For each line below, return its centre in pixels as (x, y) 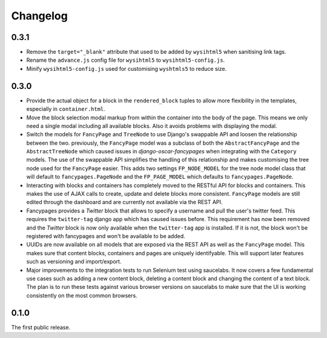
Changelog (39, 16)
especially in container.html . (66, 109)
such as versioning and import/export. (74, 262)
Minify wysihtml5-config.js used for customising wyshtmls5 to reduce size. (127, 68)
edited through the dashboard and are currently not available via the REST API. (124, 202)
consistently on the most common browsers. (82, 295)
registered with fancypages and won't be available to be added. (106, 236)
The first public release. (41, 327)
